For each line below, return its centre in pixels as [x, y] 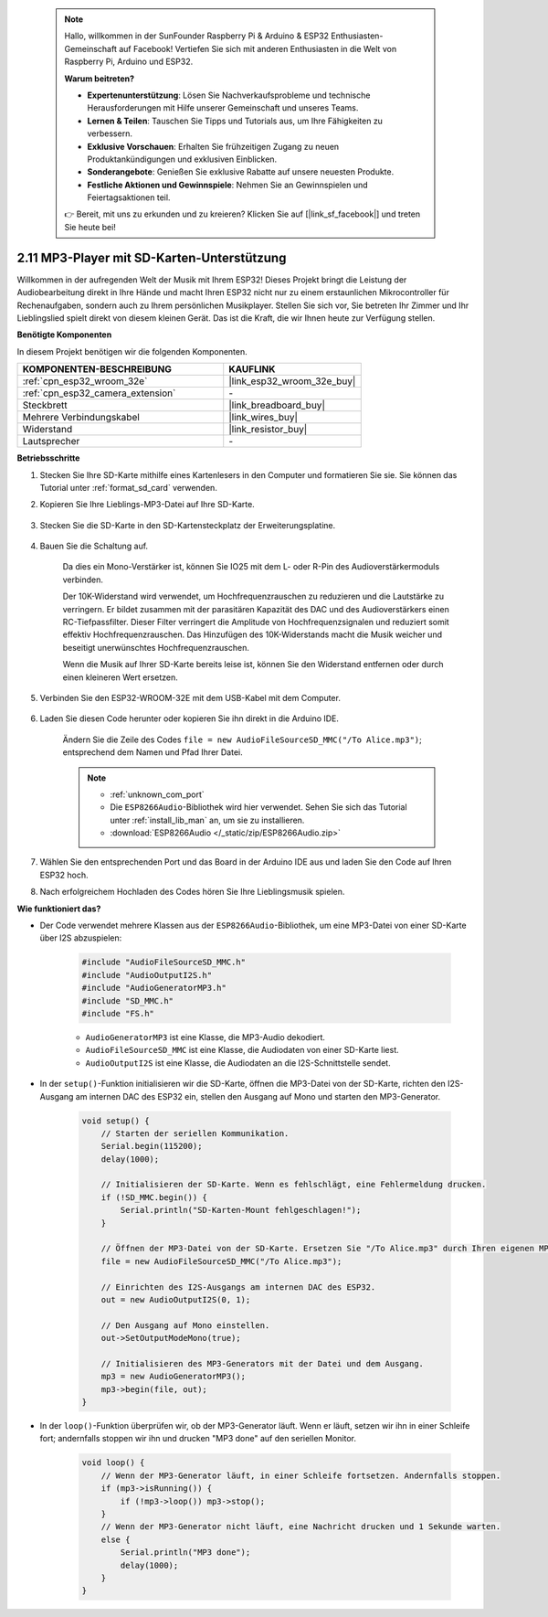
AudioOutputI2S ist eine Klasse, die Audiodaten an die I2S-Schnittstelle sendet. [238, 1063]
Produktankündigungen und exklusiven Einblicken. [182, 159]
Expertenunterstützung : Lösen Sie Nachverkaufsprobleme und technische [229, 95]
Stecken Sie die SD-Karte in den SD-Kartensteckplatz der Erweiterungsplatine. [188, 525]
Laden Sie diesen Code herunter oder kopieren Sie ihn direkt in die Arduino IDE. [190, 718]
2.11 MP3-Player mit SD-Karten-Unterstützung [152, 257]
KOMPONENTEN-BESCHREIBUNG [97, 369]
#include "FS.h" [118, 1013]
